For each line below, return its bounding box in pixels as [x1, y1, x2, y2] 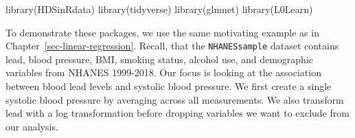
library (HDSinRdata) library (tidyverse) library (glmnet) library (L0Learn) [5, 2, 313, 16]
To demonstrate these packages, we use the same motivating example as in [5, 25, 319, 39]
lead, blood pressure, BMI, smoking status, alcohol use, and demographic [5, 51, 314, 66]
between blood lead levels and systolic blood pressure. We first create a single [5, 79, 332, 93]
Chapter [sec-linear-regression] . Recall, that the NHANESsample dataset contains [5, 38, 339, 53]
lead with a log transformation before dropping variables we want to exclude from [5, 106, 350, 120]
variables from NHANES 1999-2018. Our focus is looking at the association [5, 65, 321, 80]
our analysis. [5, 119, 58, 133]
